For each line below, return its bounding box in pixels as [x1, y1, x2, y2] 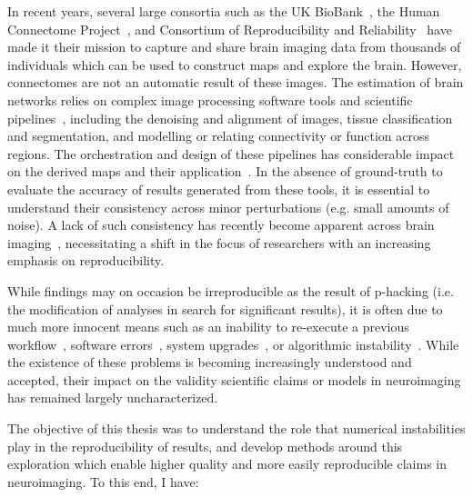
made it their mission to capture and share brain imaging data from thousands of [7, 37, 461, 56]
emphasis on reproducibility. [7, 251, 165, 270]
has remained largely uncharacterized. [7, 388, 218, 407]
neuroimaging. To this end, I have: [7, 472, 199, 491]
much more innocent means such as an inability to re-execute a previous [7, 317, 409, 336]
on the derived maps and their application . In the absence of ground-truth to [7, 162, 443, 181]
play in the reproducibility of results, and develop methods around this [7, 436, 403, 455]
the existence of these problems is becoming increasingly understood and [7, 353, 412, 372]
